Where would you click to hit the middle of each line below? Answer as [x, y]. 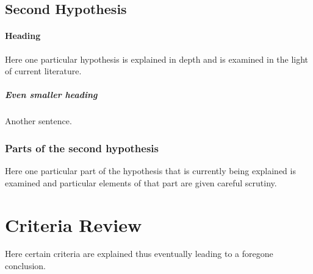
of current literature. [43, 71]
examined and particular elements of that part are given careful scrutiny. [141, 182]
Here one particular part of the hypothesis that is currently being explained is [150, 171]
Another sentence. [38, 121]
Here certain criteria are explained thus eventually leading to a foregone [139, 254]
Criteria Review [74, 224]
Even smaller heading [51, 95]
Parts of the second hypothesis [82, 148]
